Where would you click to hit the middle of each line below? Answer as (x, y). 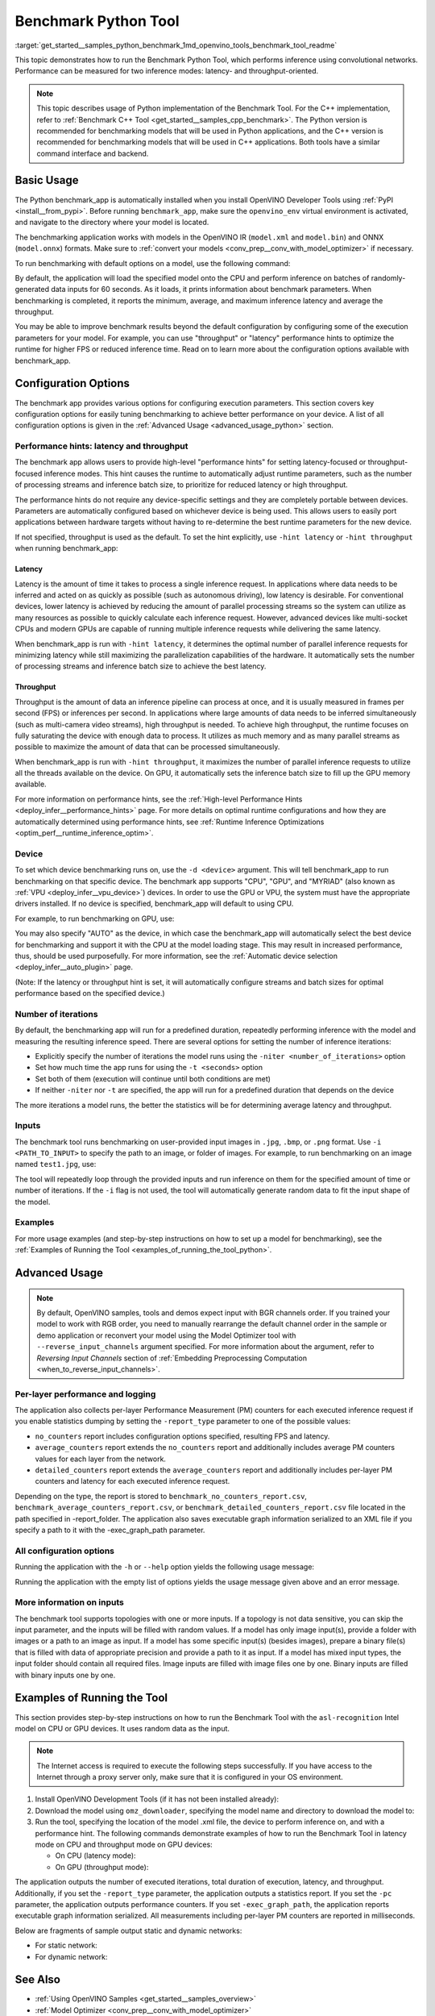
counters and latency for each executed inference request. (133, 1481)
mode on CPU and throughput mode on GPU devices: (124, 1845)
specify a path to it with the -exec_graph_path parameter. (110, 1530)
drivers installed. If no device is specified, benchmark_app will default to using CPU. (154, 904)
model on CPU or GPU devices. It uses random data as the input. (122, 1728)
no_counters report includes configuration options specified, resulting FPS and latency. (182, 1436)
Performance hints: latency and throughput (101, 446)
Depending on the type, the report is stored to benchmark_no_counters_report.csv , (161, 1496)
